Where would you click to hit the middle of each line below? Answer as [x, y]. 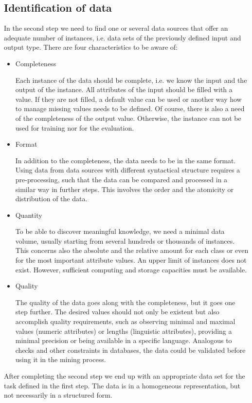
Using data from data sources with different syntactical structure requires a [128, 170]
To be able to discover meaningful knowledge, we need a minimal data [120, 231]
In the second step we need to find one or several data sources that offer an [116, 28]
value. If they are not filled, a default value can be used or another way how [128, 99]
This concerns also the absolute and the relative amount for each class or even [132, 250]
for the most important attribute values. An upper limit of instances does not [131, 260]
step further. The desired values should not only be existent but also [117, 312]
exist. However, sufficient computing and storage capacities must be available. [131, 269]
